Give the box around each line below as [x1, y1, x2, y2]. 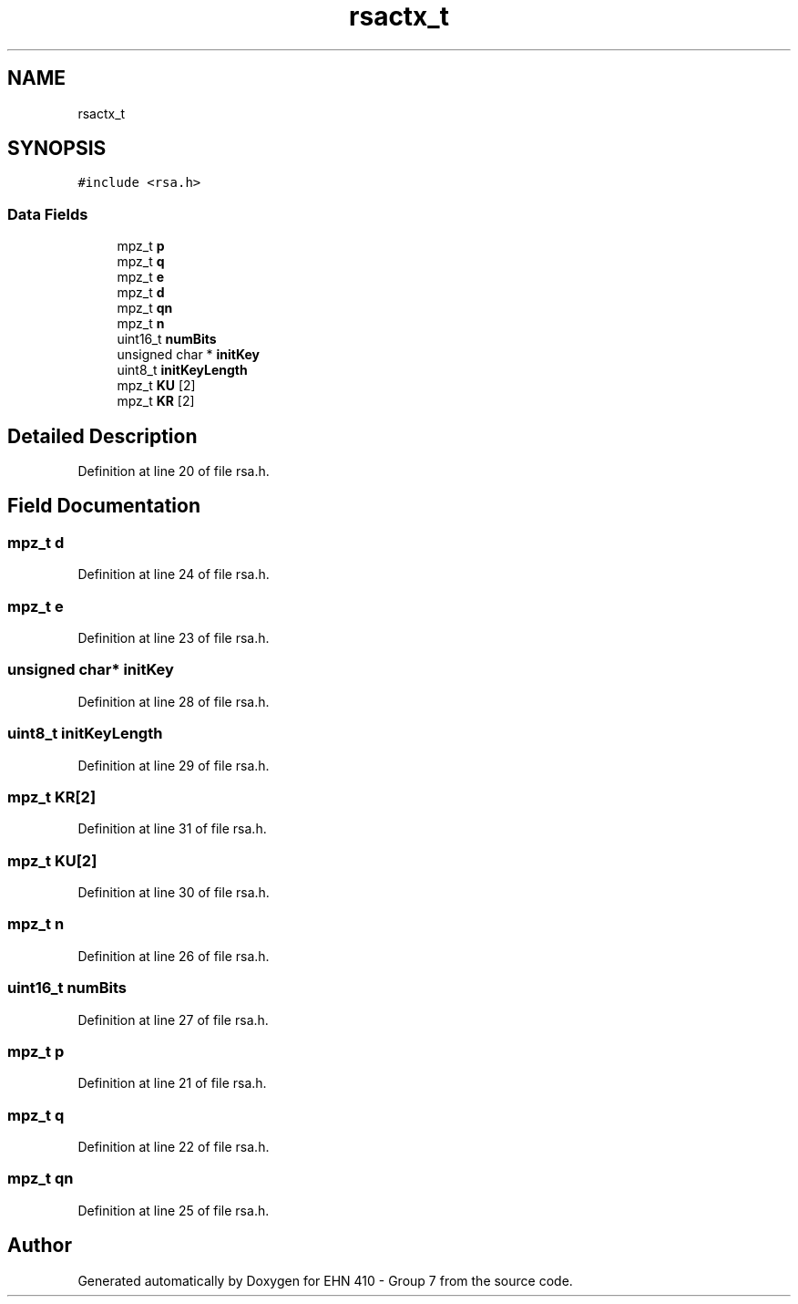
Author [7, 1234, 72, 1257]
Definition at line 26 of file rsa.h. [77, 947, 270, 964]
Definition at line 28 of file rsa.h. [77, 693, 270, 709]
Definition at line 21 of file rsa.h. [77, 1075, 267, 1092]
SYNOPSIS [7, 137, 107, 160]
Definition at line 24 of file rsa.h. [77, 566, 270, 583]
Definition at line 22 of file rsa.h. [77, 1139, 270, 1154]
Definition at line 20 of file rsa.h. [77, 463, 270, 480]
